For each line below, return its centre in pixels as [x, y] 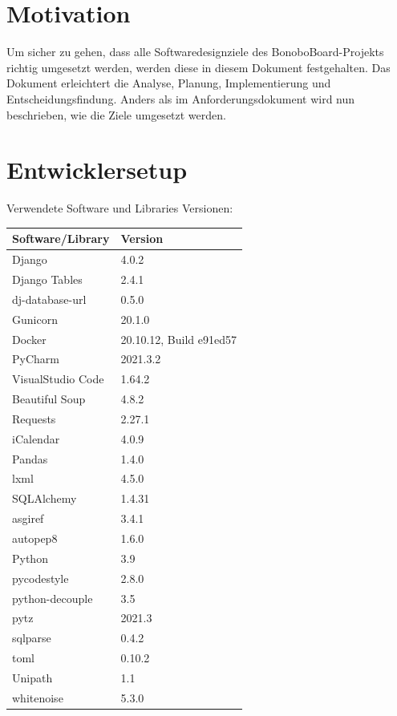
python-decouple [53, 598]
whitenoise [38, 697]
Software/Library [61, 239]
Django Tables [47, 279]
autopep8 [35, 538]
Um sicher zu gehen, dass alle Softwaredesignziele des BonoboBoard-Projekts [195, 52]
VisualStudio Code [58, 379]
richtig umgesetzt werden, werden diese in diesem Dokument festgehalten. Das [198, 67]
